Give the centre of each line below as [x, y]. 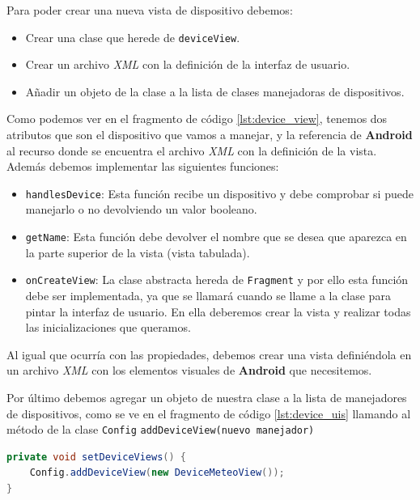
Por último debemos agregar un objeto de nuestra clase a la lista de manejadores [207, 397]
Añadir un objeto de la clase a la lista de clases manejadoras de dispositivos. [215, 91]
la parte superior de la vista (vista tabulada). [138, 252]
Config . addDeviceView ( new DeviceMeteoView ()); [157, 473]
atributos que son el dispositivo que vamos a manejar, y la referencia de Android [210, 135]
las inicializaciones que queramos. [108, 327]
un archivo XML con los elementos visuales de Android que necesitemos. [189, 370]
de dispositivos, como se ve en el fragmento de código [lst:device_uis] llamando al [209, 413]
